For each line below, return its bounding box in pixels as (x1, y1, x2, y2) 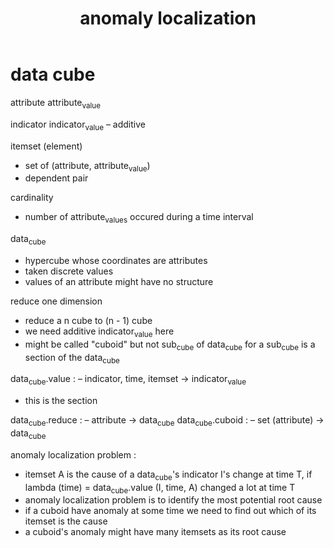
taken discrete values (24, 265, 114, 277)
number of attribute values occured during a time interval (24, 211, 254, 226)
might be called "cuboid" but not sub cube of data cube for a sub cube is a (24, 338, 316, 352)
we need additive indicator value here (24, 325, 175, 339)
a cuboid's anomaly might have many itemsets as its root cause (24, 526, 287, 538)
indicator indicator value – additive (10, 118, 146, 132)
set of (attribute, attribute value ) (24, 159, 151, 174)
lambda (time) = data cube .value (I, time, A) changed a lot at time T (24, 481, 296, 496)
